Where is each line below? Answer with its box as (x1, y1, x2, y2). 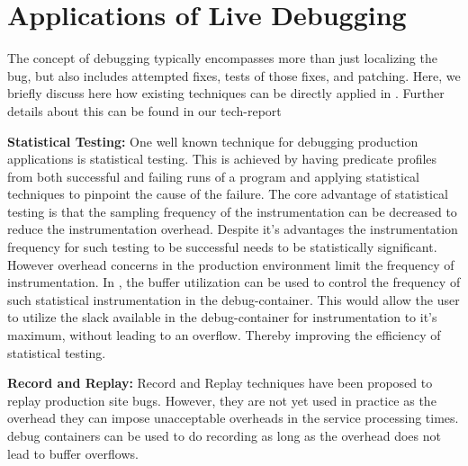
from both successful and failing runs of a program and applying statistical (7, 166, 420, 185)
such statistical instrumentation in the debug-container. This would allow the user (7, 290, 460, 309)
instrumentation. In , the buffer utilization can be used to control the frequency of (7, 273, 461, 291)
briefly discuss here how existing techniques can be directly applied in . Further (7, 84, 445, 103)
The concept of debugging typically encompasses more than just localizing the (7, 49, 437, 67)
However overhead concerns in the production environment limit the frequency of (7, 255, 454, 273)
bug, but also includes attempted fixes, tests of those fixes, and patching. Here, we (7, 66, 461, 85)
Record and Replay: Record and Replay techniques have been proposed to (7, 373, 433, 392)
